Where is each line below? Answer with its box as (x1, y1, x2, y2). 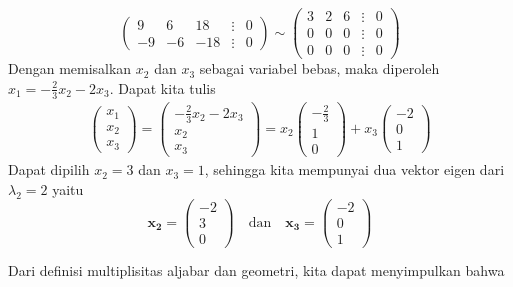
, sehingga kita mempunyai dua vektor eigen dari (204, 159, 505, 180)
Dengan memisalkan (8, 58, 132, 79)
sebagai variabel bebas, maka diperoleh (199, 58, 440, 79)
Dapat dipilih (8, 159, 90, 180)
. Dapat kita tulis (109, 77, 216, 98)
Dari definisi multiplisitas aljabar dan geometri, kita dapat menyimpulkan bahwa (8, 260, 505, 281)
